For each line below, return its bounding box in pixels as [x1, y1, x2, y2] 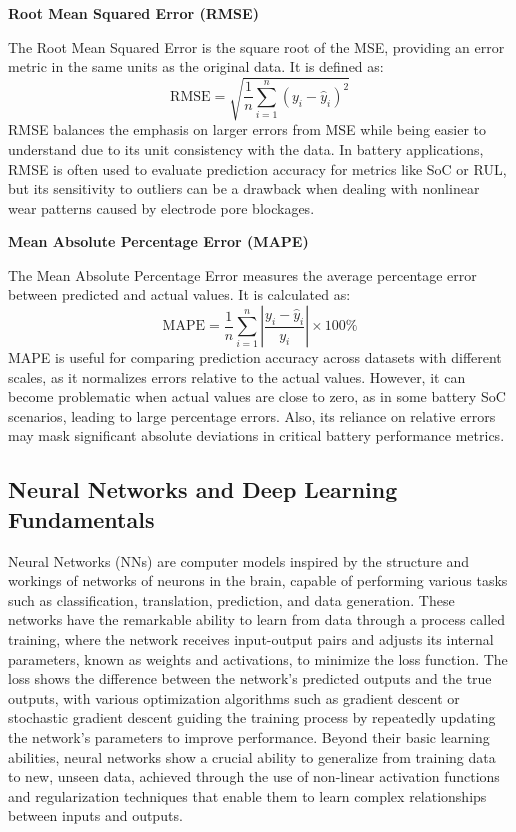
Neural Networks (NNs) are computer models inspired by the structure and [8, 550, 470, 571]
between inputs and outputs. [8, 805, 183, 826]
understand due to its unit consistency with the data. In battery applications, [8, 138, 484, 159]
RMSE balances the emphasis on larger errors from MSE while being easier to [8, 119, 487, 140]
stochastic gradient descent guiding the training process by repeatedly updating [8, 707, 496, 728]
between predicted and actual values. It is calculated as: [8, 284, 351, 305]
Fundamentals [8, 503, 155, 534]
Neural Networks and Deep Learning [8, 474, 398, 505]
